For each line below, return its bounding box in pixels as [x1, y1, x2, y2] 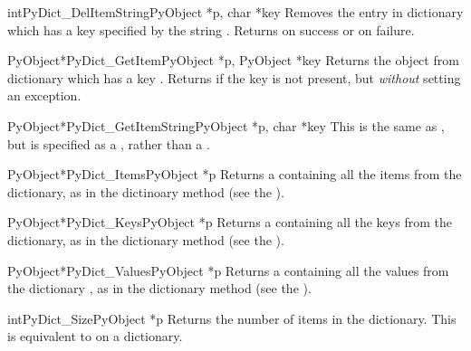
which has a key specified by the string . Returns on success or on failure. [7, 20, 415, 39]
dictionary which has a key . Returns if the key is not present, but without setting [7, 68, 461, 87]
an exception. [7, 86, 82, 105]
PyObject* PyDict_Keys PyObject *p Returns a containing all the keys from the [7, 213, 452, 232]
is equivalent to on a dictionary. [7, 327, 183, 346]
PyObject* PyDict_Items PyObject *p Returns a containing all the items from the [7, 165, 462, 184]
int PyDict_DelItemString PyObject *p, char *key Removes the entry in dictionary [7, 3, 464, 21]
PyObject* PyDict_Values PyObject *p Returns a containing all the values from [7, 261, 449, 280]
